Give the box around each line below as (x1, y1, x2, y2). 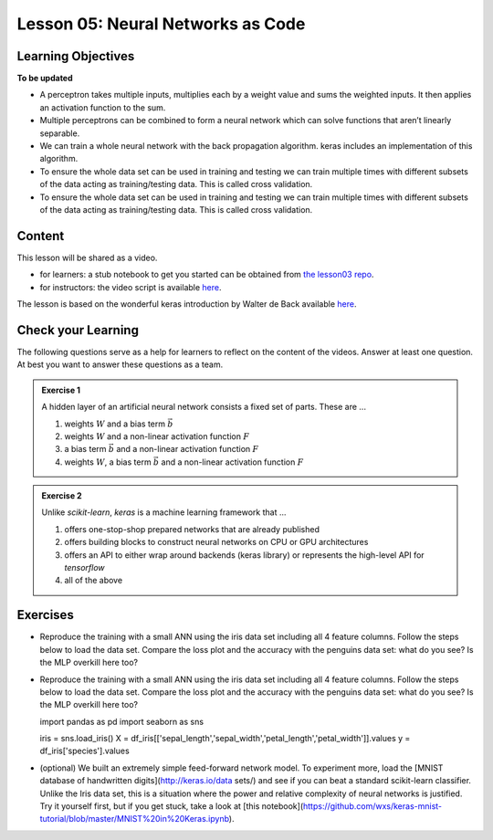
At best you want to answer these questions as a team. (16, 359, 224, 370)
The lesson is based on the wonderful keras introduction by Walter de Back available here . (16, 299, 357, 310)
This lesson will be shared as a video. (16, 252, 158, 263)
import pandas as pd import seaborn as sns (39, 716, 205, 727)
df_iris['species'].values (39, 745, 130, 757)
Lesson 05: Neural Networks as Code (16, 14, 306, 34)
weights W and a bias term (64, 418, 166, 429)
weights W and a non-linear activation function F (64, 430, 250, 442)
